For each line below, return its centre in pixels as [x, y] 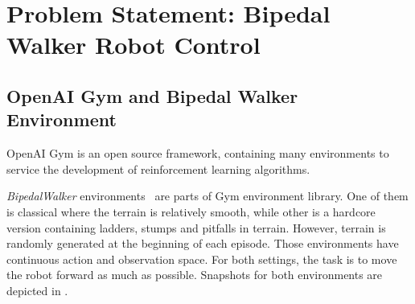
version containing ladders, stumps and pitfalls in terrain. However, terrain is [196, 227]
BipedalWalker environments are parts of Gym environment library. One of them [207, 196]
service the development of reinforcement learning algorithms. [158, 168]
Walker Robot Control [134, 45]
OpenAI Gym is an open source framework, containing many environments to [198, 153]
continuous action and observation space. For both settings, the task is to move [202, 259]
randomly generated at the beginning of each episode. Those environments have [203, 243]
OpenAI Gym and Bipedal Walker [152, 95]
